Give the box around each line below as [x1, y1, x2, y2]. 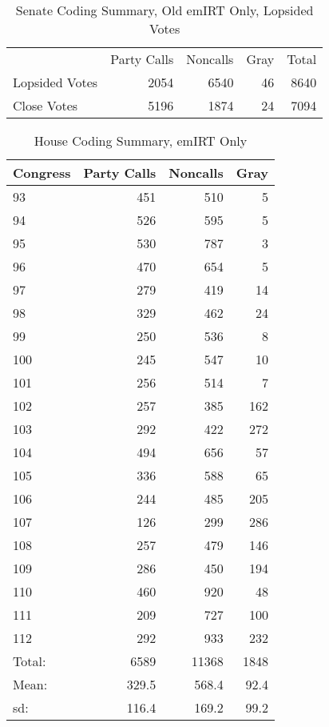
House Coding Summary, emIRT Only [34, 131, 248, 150]
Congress [13, 163, 71, 182]
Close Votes [13, 96, 78, 114]
